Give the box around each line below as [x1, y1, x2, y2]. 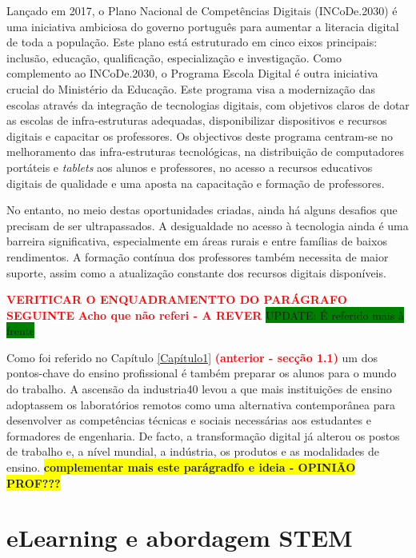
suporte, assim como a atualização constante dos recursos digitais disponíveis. [6, 264, 386, 281]
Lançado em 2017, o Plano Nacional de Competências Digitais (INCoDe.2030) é [6, 2, 398, 18]
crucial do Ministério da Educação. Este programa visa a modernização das [6, 80, 375, 97]
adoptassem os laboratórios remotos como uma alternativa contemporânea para [6, 396, 395, 413]
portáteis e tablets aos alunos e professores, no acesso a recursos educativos [6, 158, 373, 175]
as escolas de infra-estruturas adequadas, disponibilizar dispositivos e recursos [6, 112, 387, 129]
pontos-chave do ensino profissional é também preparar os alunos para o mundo [6, 365, 397, 381]
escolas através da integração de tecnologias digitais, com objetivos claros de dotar [6, 96, 410, 113]
